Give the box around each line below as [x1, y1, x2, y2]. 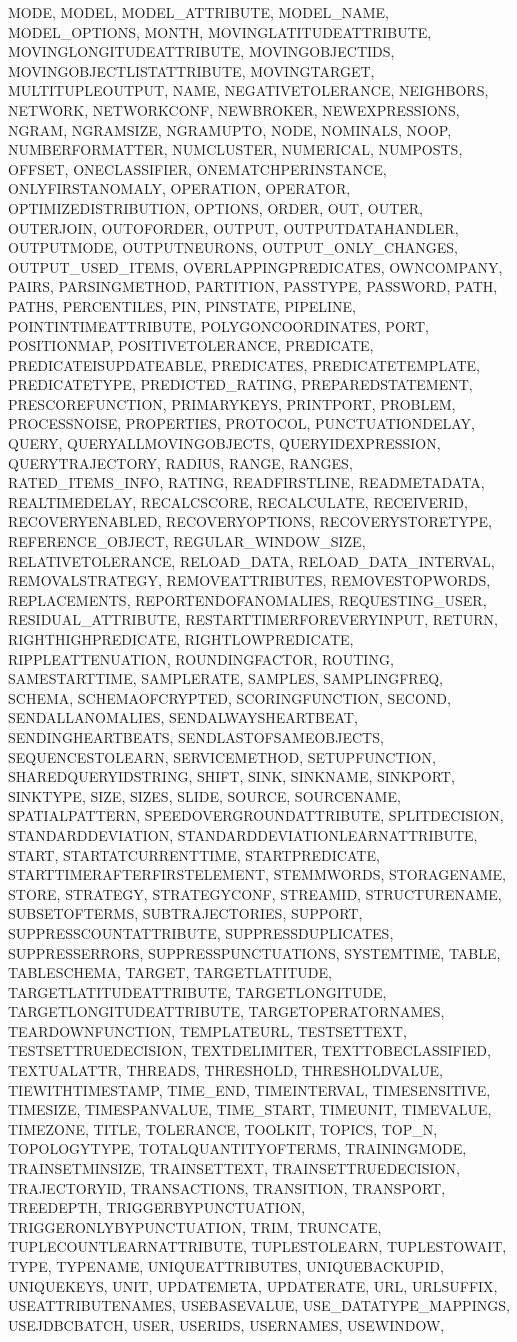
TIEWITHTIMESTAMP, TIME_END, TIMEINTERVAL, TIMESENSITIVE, [8, 1079, 491, 1100]
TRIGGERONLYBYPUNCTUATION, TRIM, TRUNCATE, [8, 1216, 382, 1237]
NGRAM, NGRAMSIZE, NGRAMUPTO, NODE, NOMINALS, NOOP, [8, 119, 452, 140]
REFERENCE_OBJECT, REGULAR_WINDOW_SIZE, [8, 531, 366, 552]
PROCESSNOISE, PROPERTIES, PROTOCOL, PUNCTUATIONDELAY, [8, 413, 475, 434]
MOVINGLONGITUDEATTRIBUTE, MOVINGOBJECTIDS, [8, 41, 395, 62]
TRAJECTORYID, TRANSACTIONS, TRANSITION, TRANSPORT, [8, 1177, 446, 1198]
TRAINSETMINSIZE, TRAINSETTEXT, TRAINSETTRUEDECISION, [8, 1158, 460, 1179]
